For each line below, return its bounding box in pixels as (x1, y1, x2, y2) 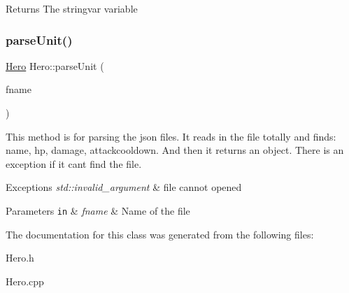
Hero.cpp (6, 273, 44, 288)
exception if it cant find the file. (6, 156, 142, 171)
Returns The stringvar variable (6, 1, 138, 15)
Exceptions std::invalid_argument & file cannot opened (6, 180, 242, 194)
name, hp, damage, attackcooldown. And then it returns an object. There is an (6, 143, 344, 157)
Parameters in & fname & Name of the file (6, 203, 190, 217)
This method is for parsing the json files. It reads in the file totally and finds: (6, 129, 336, 143)
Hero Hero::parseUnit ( (6, 58, 104, 73)
